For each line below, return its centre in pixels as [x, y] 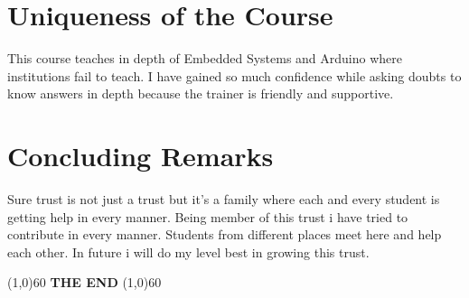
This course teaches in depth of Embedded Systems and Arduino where [205, 58]
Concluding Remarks [141, 156]
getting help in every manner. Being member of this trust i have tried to [208, 216]
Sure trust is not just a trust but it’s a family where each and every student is [224, 199]
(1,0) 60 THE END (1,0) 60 [84, 282]
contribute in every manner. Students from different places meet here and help [225, 234]
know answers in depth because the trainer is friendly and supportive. [201, 93]
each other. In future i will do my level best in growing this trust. [188, 251]
